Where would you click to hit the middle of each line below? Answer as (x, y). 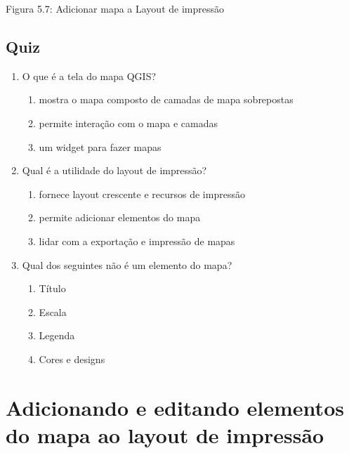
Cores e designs (72, 359)
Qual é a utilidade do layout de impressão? (114, 170)
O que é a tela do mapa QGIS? (89, 75)
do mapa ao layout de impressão (165, 434)
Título (52, 288)
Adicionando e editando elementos (175, 407)
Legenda (57, 335)
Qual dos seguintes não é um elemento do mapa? (127, 264)
